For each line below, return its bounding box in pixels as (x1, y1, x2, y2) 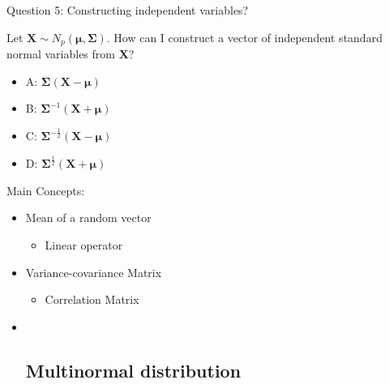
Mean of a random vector (25, 209, 152, 226)
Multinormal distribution (25, 357, 242, 382)
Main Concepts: (6, 181, 85, 198)
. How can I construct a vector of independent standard (106, 28, 383, 45)
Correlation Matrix (45, 291, 139, 308)
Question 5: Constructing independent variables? (6, 2, 249, 18)
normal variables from (6, 45, 115, 62)
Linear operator (45, 236, 123, 253)
